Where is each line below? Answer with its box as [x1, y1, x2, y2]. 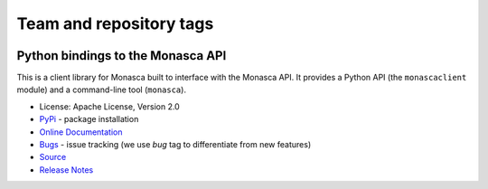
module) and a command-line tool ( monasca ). [16, 84, 187, 95]
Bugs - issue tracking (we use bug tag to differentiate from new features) [39, 139, 312, 150]
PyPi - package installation [39, 114, 139, 125]
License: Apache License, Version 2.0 [39, 100, 180, 112]
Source [39, 152, 67, 163]
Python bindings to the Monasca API [16, 48, 227, 63]
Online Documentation [39, 127, 123, 137]
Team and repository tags [16, 14, 214, 33]
